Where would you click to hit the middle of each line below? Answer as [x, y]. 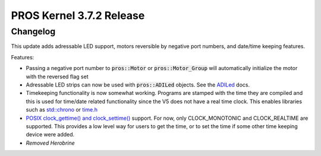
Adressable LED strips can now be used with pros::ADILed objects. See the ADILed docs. [138, 85]
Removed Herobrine [51, 143]
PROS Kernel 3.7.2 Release [78, 15]
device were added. [50, 135]
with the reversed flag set [57, 77]
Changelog [33, 31]
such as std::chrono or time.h [62, 110]
